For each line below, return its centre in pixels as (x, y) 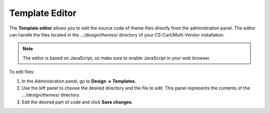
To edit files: (22, 72)
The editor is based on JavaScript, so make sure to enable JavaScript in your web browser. (116, 58)
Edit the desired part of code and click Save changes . (77, 102)
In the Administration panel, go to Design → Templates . (79, 81)
